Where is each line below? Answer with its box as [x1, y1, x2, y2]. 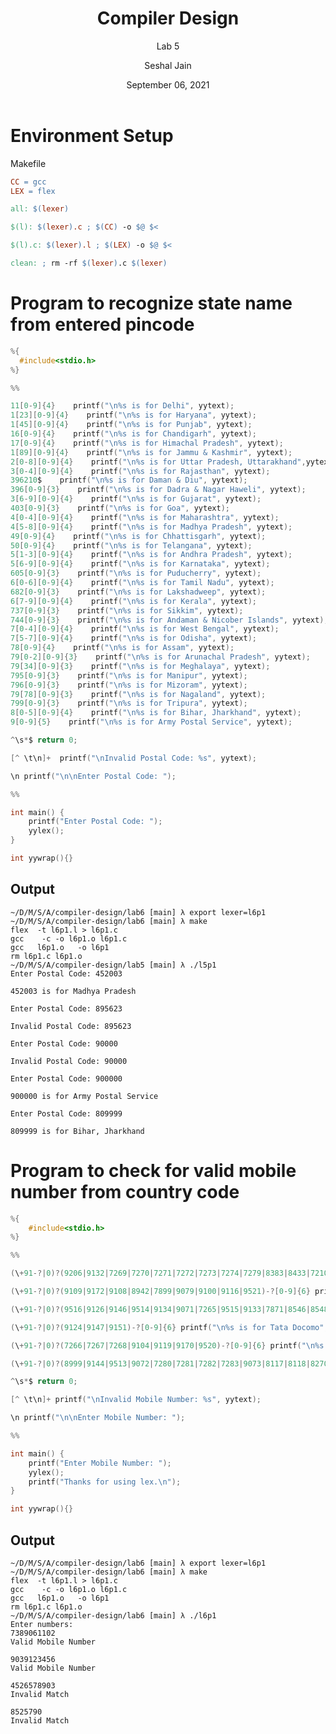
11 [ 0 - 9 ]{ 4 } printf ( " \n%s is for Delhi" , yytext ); [10, 401, 235, 411]
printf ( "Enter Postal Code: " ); [28, 817, 163, 827]
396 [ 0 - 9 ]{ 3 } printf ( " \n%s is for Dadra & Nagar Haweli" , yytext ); [10, 485, 307, 495]
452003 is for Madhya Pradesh [10, 986, 137, 996]
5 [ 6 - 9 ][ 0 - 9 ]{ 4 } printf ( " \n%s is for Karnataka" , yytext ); [10, 559, 271, 569]
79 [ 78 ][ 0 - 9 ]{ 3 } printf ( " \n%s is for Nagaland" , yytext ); [10, 689, 267, 699]
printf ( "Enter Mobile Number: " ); [28, 1458, 172, 1468]
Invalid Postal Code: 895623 [10, 1021, 132, 1031]
